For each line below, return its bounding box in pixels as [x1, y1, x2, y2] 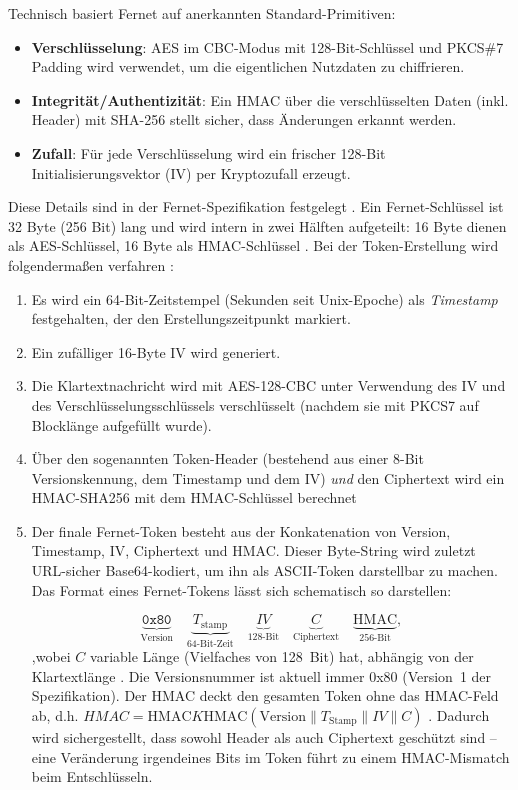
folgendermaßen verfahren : [8, 254, 174, 275]
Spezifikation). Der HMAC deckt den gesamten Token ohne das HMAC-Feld [31, 685, 499, 706]
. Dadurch [428, 704, 490, 725]
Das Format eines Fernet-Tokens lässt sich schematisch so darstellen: [31, 579, 452, 600]
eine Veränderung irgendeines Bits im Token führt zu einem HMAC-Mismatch [31, 746, 510, 767]
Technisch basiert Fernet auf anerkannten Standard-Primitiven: [8, 3, 396, 23]
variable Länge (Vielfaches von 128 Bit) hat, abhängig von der [90, 646, 474, 667]
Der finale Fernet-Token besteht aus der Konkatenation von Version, [31, 520, 451, 541]
